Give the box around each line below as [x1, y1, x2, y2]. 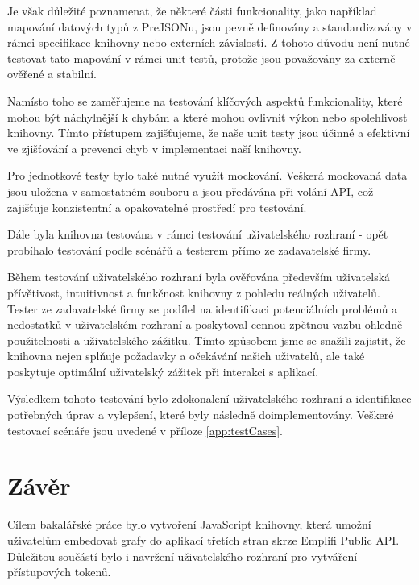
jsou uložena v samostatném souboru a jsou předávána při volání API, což [7, 182, 374, 199]
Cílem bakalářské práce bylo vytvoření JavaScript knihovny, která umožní [7, 516, 371, 533]
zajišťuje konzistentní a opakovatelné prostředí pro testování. [7, 198, 307, 215]
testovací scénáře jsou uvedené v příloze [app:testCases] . [7, 421, 283, 438]
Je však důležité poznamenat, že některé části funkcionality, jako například [7, 2, 377, 19]
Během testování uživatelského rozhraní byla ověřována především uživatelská [7, 268, 391, 285]
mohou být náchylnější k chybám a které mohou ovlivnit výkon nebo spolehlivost [7, 108, 408, 125]
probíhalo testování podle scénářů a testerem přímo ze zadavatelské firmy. [7, 241, 371, 258]
